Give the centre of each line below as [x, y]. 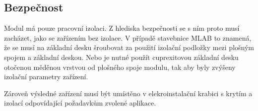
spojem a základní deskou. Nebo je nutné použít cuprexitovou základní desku [121, 57]
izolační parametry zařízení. [46, 77]
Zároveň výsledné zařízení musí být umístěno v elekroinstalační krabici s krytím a [128, 93]
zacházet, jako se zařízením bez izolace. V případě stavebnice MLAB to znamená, [128, 37]
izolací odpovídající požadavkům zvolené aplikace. [80, 103]
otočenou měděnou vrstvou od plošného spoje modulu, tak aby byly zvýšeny [120, 67]
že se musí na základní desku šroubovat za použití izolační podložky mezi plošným [129, 47]
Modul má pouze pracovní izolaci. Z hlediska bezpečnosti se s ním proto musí [122, 28]
